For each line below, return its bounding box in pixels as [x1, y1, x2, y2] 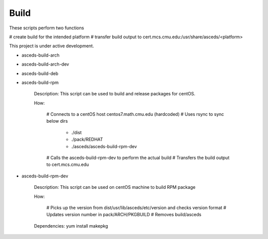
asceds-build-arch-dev [21, 61, 69, 67]
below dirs [46, 118, 68, 124]
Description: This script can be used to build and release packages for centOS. [34, 91, 196, 97]
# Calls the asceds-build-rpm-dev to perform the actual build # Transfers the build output [46, 155, 230, 161]
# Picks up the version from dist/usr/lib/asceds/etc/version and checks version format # [46, 204, 227, 211]
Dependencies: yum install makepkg [34, 223, 108, 229]
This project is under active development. [9, 43, 94, 49]
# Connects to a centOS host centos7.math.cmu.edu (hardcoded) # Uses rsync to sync [46, 111, 224, 117]
